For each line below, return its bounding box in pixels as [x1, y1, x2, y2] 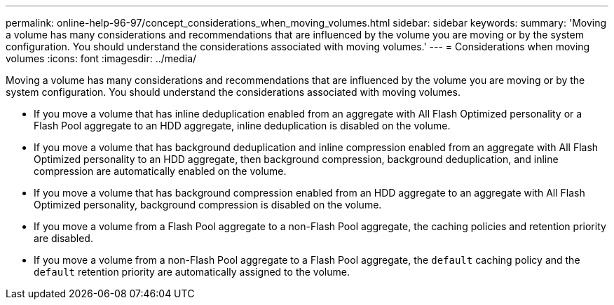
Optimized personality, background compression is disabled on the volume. [34, 199, 382, 211]
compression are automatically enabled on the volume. [34, 165, 287, 177]
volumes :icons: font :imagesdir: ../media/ [6, 52, 197, 64]
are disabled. [34, 232, 93, 244]
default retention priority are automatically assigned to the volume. [34, 266, 350, 278]
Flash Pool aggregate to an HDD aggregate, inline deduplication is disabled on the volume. [34, 120, 451, 132]
